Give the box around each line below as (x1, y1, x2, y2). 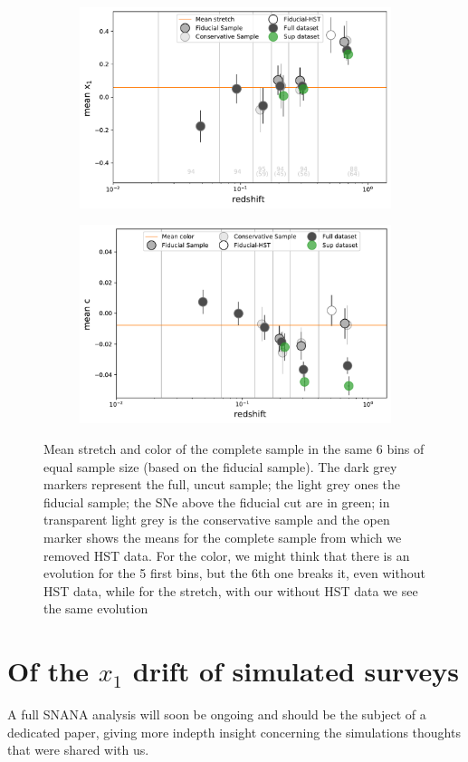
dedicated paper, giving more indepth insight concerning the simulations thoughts (7, 722, 461, 741)
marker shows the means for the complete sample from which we (43, 527, 402, 546)
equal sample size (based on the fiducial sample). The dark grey (43, 457, 397, 476)
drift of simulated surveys (132, 652, 459, 690)
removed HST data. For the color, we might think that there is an (43, 545, 410, 564)
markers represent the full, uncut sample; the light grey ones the (43, 475, 401, 494)
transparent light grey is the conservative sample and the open (43, 510, 390, 529)
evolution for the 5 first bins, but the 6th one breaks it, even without (43, 564, 425, 583)
